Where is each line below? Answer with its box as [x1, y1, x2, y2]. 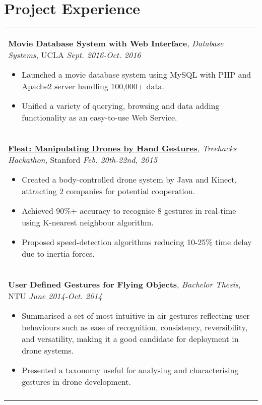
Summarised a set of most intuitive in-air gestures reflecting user [22, 310, 250, 322]
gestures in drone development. [22, 376, 131, 388]
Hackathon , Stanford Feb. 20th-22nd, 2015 [8, 154, 157, 166]
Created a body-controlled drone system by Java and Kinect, [22, 173, 237, 186]
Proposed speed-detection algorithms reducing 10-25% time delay [22, 236, 252, 248]
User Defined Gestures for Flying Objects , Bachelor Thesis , [8, 278, 241, 291]
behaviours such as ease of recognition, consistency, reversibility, [22, 321, 248, 333]
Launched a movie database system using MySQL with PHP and [22, 69, 251, 81]
